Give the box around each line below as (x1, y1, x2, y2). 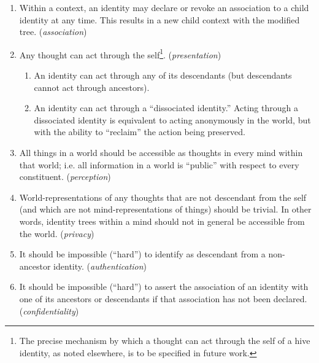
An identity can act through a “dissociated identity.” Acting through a (34, 101, 298, 114)
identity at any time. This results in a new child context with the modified (19, 13, 300, 26)
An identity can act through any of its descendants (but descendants (34, 69, 292, 82)
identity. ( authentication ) (53, 259, 147, 272)
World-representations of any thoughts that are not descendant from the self (19, 190, 307, 203)
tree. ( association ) (19, 25, 87, 38)
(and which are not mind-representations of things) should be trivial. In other (19, 203, 312, 216)
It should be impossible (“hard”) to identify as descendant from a (19, 248, 266, 260)
